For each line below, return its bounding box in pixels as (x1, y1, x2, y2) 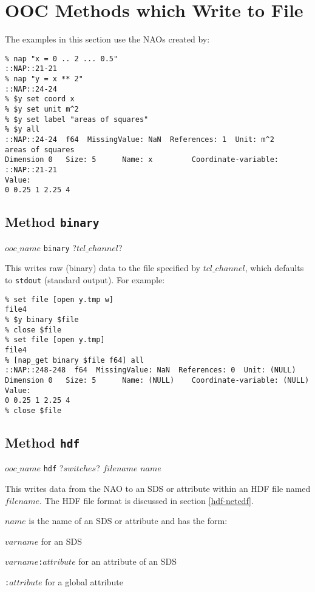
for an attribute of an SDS (78, 555, 177, 568)
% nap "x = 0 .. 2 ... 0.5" (5, 54, 118, 63)
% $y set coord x (5, 95, 75, 104)
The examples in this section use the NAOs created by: (5, 33, 210, 45)
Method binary (5, 212, 100, 231)
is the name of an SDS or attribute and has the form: (29, 514, 228, 527)
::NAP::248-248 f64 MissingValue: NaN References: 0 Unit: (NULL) (5, 366, 296, 375)
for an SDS (41, 534, 82, 547)
